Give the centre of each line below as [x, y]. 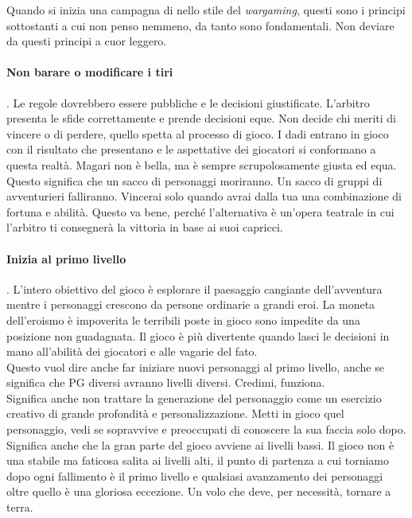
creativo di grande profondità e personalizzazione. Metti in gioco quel [175, 413]
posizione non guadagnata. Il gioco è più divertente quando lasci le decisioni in [198, 335]
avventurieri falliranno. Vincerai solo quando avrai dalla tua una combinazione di [204, 196]
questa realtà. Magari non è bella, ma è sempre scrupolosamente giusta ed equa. [202, 164]
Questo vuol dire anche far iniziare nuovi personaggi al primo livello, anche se [195, 366]
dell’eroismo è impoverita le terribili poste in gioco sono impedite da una [183, 319]
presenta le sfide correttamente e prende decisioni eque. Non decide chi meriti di [201, 118]
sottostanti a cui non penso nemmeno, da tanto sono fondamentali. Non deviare [200, 25]
